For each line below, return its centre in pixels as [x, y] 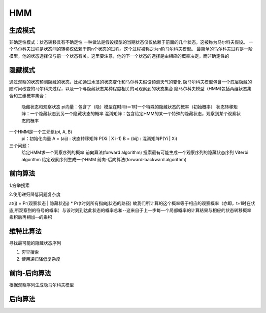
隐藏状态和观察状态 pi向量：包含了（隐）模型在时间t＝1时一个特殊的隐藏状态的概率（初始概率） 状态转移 [128, 106]
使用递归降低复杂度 [41, 259]
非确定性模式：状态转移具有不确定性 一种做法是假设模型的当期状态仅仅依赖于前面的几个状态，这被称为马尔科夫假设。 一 [131, 42]
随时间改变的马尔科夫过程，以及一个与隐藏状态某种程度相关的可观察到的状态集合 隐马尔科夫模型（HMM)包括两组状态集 [130, 89]
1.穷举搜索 [19, 185]
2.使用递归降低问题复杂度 [35, 194]
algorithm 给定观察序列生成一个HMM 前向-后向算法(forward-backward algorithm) [104, 159]
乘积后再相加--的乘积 [31, 217]
